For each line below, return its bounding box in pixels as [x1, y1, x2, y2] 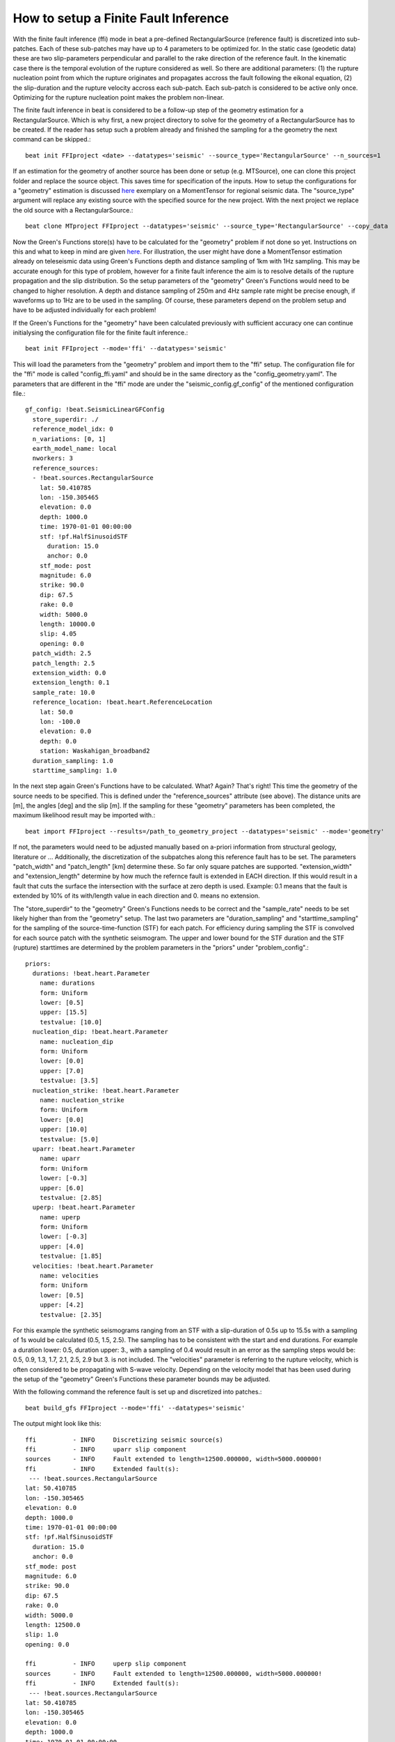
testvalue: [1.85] [39, 1252, 103, 1261]
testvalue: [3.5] [39, 1077, 99, 1085]
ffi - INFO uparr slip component [25, 1445, 187, 1453]
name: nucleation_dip [39, 1038, 114, 1045]
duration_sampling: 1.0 [32, 757, 114, 764]
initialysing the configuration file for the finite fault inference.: [13, 328, 188, 337]
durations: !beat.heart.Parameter [32, 969, 150, 977]
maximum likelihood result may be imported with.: [13, 811, 156, 819]
